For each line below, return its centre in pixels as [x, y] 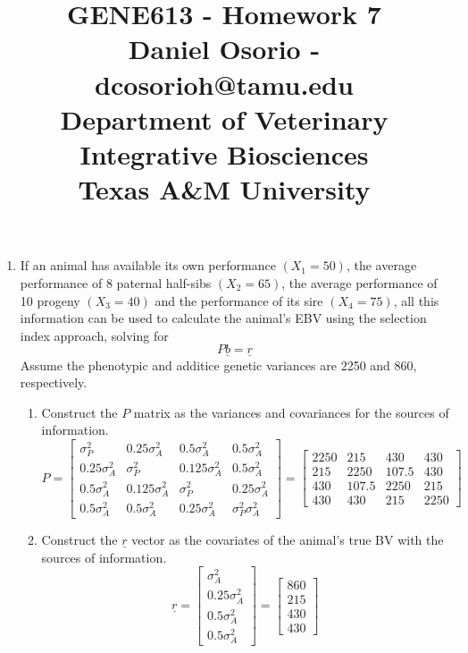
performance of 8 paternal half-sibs [116, 282]
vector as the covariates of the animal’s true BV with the [288, 539]
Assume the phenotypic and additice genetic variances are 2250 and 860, [218, 365]
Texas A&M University [224, 189]
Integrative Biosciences [224, 153]
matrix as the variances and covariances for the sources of [291, 412]
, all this [416, 300]
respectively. [54, 382]
